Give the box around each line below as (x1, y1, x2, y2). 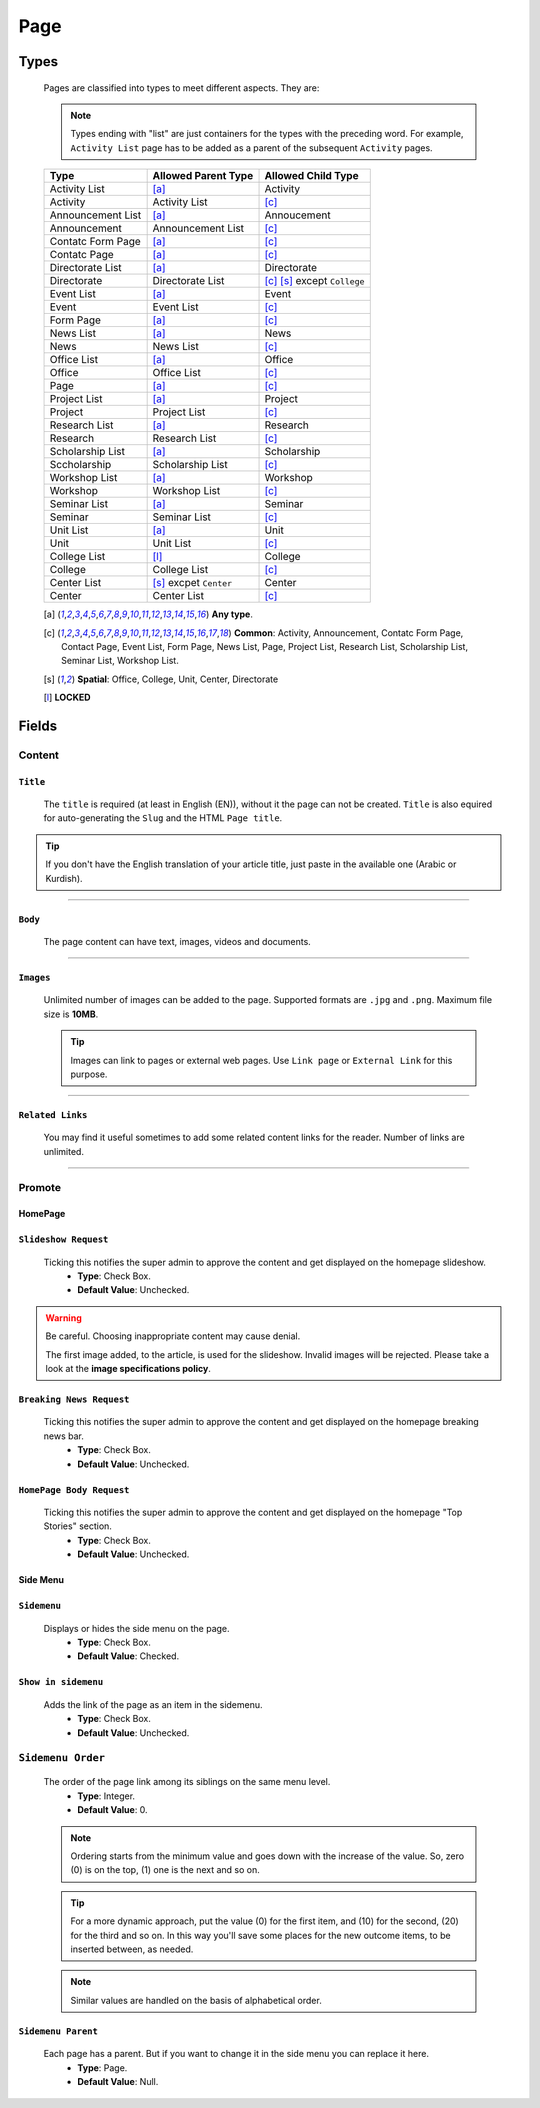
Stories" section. (43, 1520, 112, 1532)
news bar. (43, 1430, 84, 1442)
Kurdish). (45, 872, 84, 884)
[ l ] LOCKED (43, 691, 91, 704)
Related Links (18, 1109, 88, 1120)
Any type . (211, 608, 254, 620)
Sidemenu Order (18, 1751, 105, 1765)
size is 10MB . (43, 1008, 99, 1020)
